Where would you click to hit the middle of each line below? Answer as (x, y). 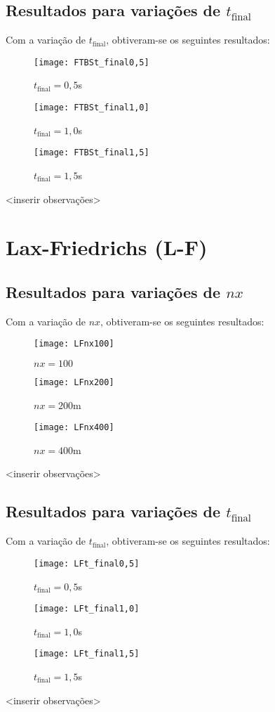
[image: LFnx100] (74, 344)
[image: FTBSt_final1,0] (92, 108)
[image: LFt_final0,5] (87, 563)
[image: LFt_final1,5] (87, 654)
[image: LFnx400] (74, 428)
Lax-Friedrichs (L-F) (107, 247)
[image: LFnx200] (74, 382)
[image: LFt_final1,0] (87, 609)
